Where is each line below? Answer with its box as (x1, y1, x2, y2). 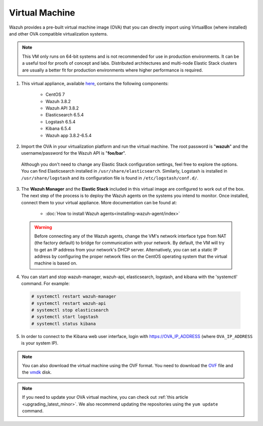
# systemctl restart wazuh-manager (31, 294, 116, 299)
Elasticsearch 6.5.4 (45, 112, 84, 118)
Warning (34, 224, 52, 230)
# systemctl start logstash (31, 314, 98, 319)
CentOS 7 (45, 91, 65, 97)
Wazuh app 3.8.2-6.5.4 (45, 132, 92, 138)
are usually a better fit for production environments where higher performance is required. (22, 67, 203, 73)
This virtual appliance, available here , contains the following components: (21, 80, 169, 86)
